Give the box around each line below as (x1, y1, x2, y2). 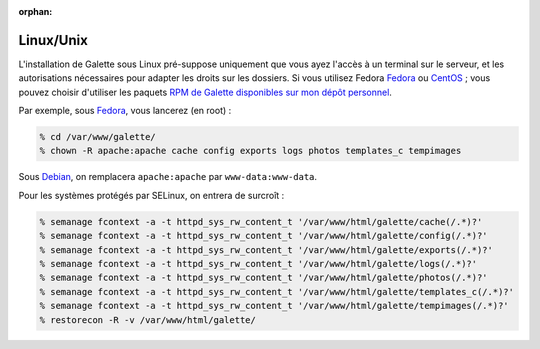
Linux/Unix (18, 31, 89, 49)
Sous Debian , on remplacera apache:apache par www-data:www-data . (18, 171, 318, 183)
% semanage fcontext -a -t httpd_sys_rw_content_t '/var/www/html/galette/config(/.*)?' (39, 230, 489, 242)
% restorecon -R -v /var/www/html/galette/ (39, 314, 257, 325)
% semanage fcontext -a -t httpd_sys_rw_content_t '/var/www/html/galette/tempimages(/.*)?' (39, 300, 509, 312)
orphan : (18, 6, 53, 17)
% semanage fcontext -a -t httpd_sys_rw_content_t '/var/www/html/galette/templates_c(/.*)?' (39, 286, 515, 297)
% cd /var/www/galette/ (39, 131, 157, 143)
